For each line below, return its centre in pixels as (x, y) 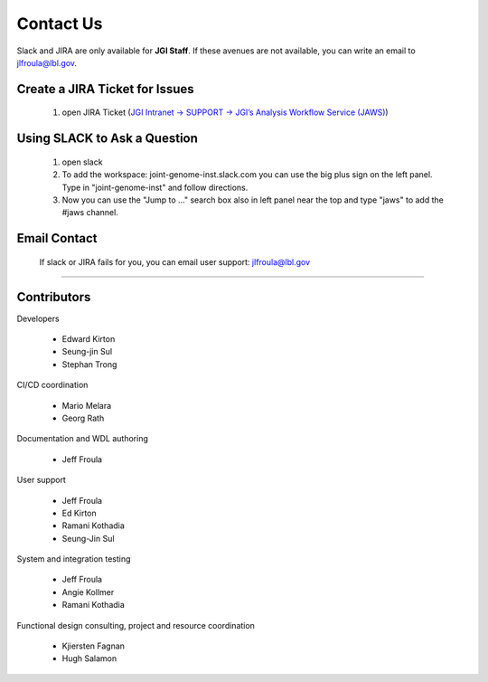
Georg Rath (83, 418)
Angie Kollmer (88, 592)
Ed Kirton (79, 513)
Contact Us (60, 24)
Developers (38, 318)
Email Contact (57, 238)
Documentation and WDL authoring (82, 439)
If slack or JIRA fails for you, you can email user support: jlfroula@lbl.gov (175, 261)
